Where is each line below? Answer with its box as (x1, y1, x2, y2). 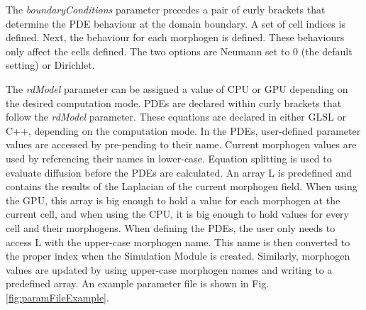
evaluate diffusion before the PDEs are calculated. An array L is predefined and (6, 165, 353, 179)
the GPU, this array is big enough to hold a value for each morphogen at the (6, 192, 340, 207)
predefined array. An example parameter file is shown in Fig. (6, 276, 270, 291)
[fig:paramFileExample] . (6, 289, 109, 304)
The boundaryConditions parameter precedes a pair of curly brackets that (6, 2, 326, 16)
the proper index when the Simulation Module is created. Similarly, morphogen (6, 248, 350, 263)
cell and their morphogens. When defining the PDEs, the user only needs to (6, 220, 335, 235)
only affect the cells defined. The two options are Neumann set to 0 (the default (6, 43, 353, 58)
